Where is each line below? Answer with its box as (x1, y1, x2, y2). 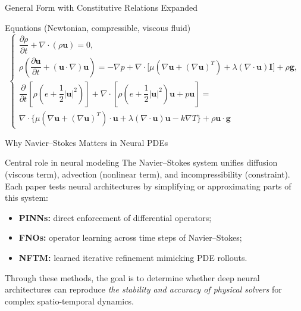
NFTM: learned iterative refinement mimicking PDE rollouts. (18, 251, 247, 264)
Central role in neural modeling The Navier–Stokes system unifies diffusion (5, 156, 278, 169)
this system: (5, 191, 48, 204)
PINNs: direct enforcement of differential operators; (18, 211, 212, 223)
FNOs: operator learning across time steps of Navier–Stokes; (18, 231, 242, 244)
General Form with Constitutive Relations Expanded (5, 1, 198, 13)
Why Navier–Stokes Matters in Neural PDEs (5, 136, 168, 148)
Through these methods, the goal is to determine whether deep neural (5, 271, 260, 284)
